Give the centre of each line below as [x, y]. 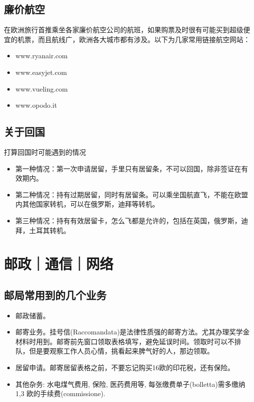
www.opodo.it [36, 105]
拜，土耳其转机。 [43, 230]
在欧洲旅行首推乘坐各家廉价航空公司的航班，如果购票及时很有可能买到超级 [124, 30]
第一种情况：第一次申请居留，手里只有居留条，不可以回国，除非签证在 [128, 168]
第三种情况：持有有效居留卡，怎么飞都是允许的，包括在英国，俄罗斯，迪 [132, 220]
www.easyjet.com [41, 72]
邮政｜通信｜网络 [59, 264]
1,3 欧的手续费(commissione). [60, 393]
